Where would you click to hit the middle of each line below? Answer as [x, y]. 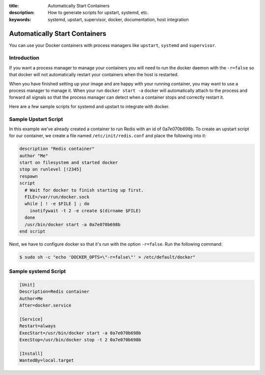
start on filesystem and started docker [68, 163]
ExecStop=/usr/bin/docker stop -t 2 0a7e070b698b [80, 340]
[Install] [31, 354]
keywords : [20, 19]
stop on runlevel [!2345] [51, 169]
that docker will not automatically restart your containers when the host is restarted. [94, 75]
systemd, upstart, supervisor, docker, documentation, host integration [118, 19]
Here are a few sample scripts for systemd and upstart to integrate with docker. [89, 106]
